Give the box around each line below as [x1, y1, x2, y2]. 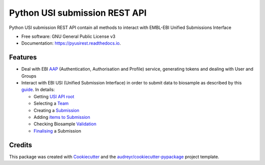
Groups [21, 73, 37, 79]
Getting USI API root [33, 93, 75, 99]
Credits [9, 140, 32, 149]
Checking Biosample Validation [33, 121, 97, 127]
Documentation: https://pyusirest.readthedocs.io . [21, 40, 121, 46]
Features [9, 53, 37, 61]
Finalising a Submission [33, 128, 81, 134]
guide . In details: [21, 86, 55, 93]
